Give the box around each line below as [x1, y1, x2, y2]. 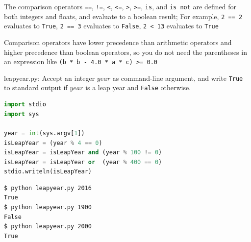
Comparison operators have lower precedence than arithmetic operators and [4, 37, 232, 47]
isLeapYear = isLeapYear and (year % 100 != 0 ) [4, 149, 162, 156]
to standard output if [4, 82, 68, 93]
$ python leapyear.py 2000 [4, 223, 92, 230]
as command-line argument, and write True [112, 73, 243, 83]
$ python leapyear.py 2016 [4, 184, 92, 192]
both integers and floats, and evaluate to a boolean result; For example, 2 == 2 [4, 11, 243, 21]
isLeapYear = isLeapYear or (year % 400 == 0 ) [4, 158, 162, 166]
